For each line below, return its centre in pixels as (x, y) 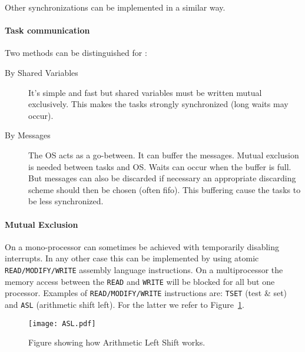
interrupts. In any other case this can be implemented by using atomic (132, 258)
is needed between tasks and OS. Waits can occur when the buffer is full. (160, 166)
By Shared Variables (42, 72)
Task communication (47, 30)
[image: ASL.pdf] (62, 323)
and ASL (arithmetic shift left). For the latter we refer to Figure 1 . (125, 304)
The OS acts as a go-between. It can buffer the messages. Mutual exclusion (164, 155)
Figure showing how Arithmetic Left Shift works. (117, 342)
